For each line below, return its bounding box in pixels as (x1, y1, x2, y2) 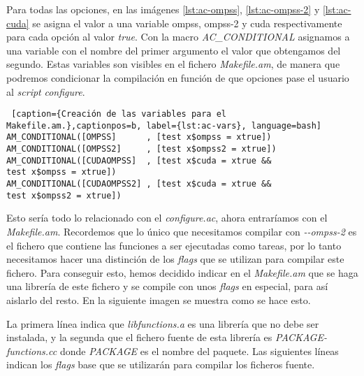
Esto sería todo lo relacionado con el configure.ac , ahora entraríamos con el (6, 210, 328, 225)
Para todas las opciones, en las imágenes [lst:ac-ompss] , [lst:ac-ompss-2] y (6, 2, 320, 16)
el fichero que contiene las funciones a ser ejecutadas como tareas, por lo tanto (6, 238, 342, 252)
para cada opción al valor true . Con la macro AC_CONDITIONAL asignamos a (6, 29, 350, 44)
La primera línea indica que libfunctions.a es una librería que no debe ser (6, 316, 319, 331)
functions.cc (6, 343, 57, 358)
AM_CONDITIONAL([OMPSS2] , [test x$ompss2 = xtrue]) (6, 144, 277, 154)
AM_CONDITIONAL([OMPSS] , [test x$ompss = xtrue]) (6, 132, 272, 143)
